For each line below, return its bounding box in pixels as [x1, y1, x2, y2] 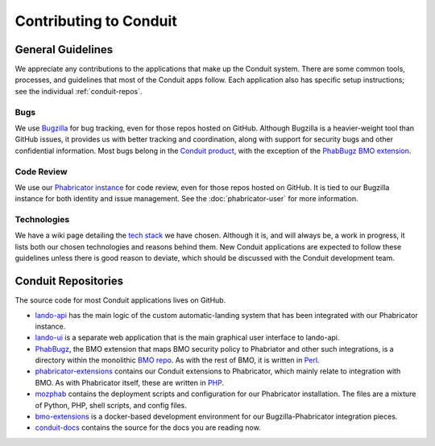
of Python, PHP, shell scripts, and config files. [35, 400, 187, 410]
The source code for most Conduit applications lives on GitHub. [14, 295, 226, 305]
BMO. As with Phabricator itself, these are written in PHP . [35, 378, 225, 387]
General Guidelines [14, 43, 113, 56]
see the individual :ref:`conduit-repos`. [14, 86, 143, 96]
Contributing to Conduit [14, 12, 177, 30]
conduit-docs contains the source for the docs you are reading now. [35, 423, 261, 432]
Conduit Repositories [14, 275, 124, 288]
